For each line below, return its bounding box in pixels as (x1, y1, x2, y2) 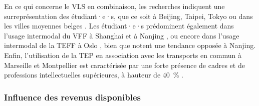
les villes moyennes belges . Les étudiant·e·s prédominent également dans (4, 20, 234, 31)
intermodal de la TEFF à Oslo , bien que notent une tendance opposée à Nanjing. (4, 40, 256, 50)
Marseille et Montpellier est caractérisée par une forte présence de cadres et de (4, 59, 245, 70)
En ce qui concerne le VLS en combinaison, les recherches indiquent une (4, 1, 225, 11)
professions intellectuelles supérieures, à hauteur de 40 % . (4, 69, 184, 80)
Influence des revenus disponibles (4, 90, 141, 103)
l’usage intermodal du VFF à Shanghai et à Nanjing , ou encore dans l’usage (4, 30, 239, 40)
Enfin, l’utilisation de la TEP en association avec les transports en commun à (4, 49, 242, 60)
